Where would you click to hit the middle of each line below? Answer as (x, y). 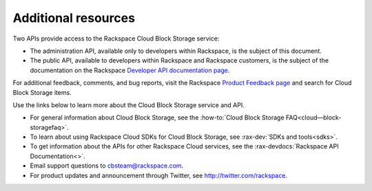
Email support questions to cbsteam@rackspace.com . (107, 166)
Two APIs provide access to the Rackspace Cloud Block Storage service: (116, 38)
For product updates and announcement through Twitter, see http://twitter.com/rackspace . (158, 175)
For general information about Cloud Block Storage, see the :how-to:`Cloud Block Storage (157, 117)
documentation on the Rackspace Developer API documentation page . (130, 70)
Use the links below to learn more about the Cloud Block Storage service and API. (128, 105)
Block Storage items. (42, 92)
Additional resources (74, 18)
